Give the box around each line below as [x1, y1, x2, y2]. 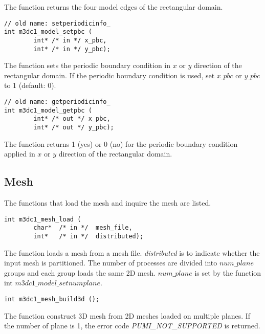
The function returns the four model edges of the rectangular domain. [4, 2, 223, 12]
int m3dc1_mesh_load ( [4, 215, 81, 223]
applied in [4, 148, 35, 159]
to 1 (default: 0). [4, 80, 56, 91]
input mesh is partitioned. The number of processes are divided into [4, 257, 217, 268]
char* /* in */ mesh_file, [33, 224, 132, 232]
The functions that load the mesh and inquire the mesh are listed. [4, 197, 211, 208]
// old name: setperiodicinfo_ [4, 19, 111, 27]
